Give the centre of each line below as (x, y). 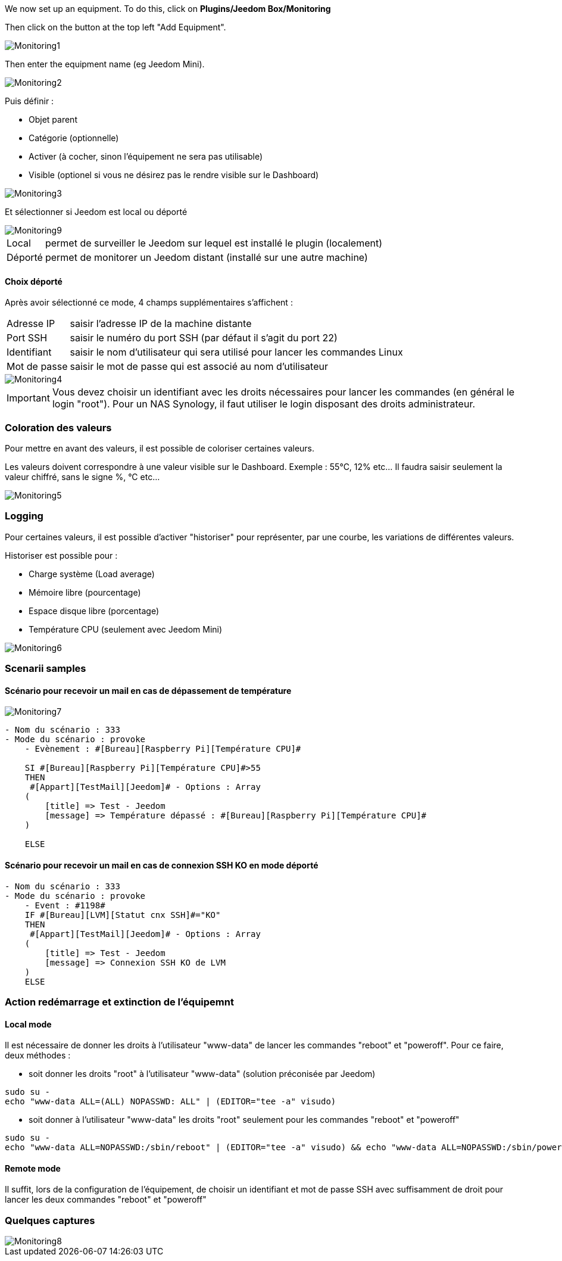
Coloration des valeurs (58, 427)
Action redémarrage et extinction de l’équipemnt (119, 1002)
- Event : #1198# (65, 905)
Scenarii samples (46, 669)
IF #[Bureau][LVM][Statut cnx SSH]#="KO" (123, 915)
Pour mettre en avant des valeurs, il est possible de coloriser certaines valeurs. (160, 448)
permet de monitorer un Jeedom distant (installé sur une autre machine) (206, 257)
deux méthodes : (38, 1055)
